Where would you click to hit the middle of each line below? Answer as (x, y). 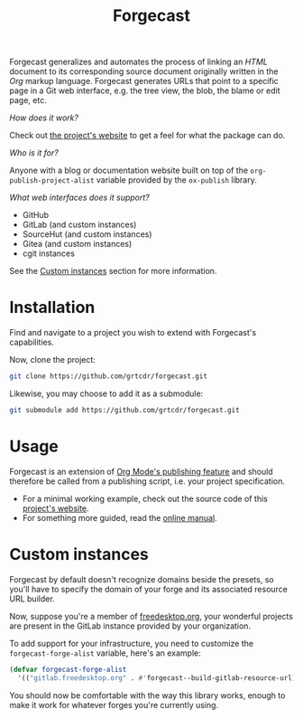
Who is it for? (34, 153)
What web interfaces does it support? (80, 198)
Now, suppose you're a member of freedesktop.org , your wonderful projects (151, 616)
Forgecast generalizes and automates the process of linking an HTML (138, 62)
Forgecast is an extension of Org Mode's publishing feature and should (141, 471)
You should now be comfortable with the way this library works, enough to (147, 695)
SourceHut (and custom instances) (87, 234)
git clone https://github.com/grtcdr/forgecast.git (108, 376)
